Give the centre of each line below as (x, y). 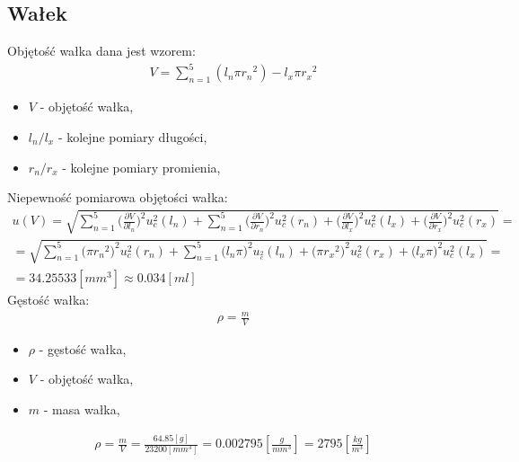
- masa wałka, (82, 409)
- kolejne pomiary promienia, (141, 167)
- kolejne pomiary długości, (132, 136)
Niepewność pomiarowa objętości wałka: (118, 197)
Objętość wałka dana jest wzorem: (101, 51)
